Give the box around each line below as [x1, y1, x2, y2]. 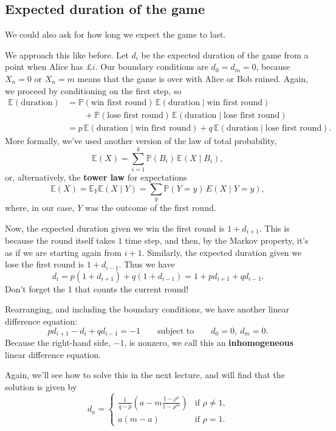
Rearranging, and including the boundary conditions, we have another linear [5, 303, 289, 315]
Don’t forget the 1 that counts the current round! [5, 282, 189, 295]
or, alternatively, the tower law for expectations [5, 170, 187, 183]
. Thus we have [118, 258, 175, 271]
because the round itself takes [5, 234, 115, 247]
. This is [259, 221, 290, 234]
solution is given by [5, 380, 77, 393]
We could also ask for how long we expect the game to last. [5, 28, 226, 41]
